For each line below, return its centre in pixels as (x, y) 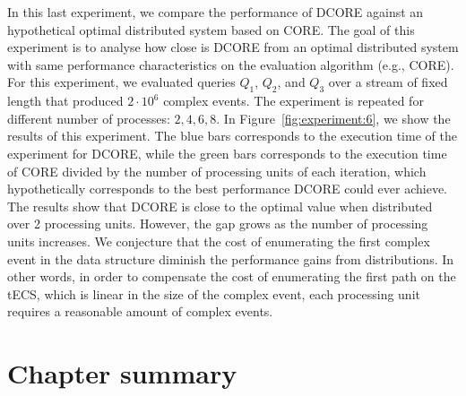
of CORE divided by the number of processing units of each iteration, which (217, 171)
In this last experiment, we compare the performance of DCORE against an (216, 12)
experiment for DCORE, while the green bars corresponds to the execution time (227, 153)
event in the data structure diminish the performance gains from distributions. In (231, 258)
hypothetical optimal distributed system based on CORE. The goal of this (211, 29)
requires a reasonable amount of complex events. (140, 311)
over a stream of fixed (388, 82)
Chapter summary (122, 373)
